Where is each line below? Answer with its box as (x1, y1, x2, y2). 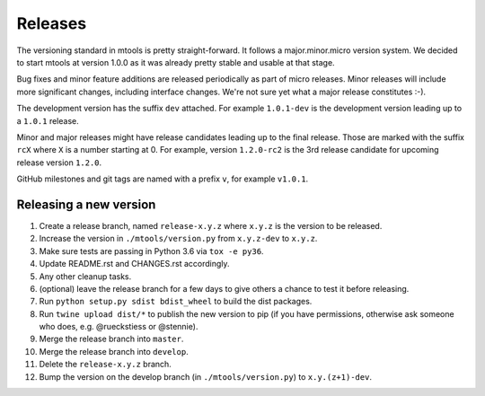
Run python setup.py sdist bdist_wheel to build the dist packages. (39, 296, 313, 307)
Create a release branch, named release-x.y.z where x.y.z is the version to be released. (39, 220, 383, 231)
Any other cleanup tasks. (39, 270, 132, 282)
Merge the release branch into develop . (39, 346, 189, 356)
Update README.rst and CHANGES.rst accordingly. (39, 259, 230, 269)
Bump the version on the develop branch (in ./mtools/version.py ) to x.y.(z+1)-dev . (39, 371, 373, 382)
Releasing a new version (16, 197, 156, 212)
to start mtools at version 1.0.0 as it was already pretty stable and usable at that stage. (16, 57, 336, 67)
